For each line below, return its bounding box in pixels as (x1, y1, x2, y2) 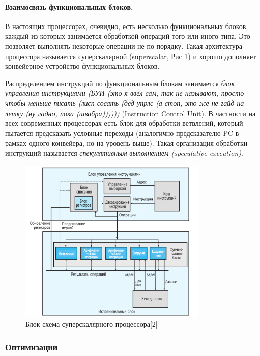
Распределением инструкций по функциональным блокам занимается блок (5, 77, 235, 88)
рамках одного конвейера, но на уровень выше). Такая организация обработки (5, 138, 248, 148)
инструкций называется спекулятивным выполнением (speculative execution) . (5, 147, 243, 158)
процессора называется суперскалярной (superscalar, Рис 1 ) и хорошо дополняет (5, 50, 256, 61)
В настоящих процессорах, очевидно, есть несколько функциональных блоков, (5, 20, 248, 31)
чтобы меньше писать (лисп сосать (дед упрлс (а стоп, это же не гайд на (5, 97, 244, 108)
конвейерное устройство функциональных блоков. (5, 61, 160, 71)
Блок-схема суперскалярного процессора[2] (25, 319, 158, 330)
